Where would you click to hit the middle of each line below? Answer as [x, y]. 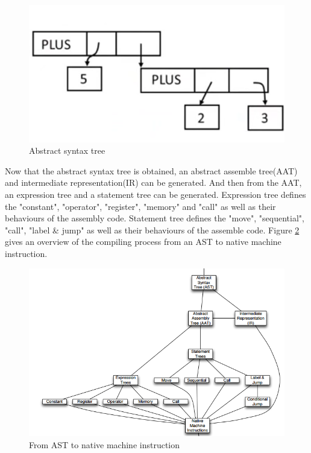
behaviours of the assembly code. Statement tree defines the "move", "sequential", [155, 218]
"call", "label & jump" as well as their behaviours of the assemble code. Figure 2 [152, 230]
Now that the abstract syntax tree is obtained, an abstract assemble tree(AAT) [151, 170]
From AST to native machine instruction [105, 444]
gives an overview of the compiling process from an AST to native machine [143, 242]
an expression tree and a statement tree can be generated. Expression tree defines [155, 195]
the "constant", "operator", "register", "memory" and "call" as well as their [140, 206]
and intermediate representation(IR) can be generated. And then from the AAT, [153, 182]
